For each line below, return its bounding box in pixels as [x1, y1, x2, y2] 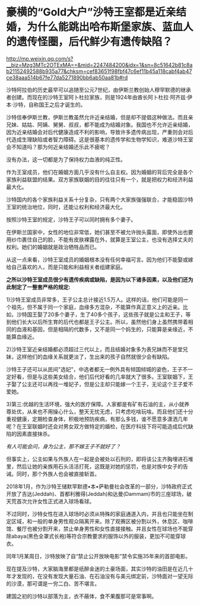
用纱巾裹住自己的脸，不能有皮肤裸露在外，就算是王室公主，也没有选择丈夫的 [6, 235, 193, 243]
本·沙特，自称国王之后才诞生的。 [6, 101, 86, 108]
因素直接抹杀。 [16, 430, 53, 437]
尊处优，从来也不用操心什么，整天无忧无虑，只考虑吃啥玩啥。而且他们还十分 [6, 407, 193, 415]
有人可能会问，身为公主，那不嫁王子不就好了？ [6, 442, 120, 450]
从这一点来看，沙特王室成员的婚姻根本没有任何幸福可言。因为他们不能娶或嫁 [6, 256, 193, 263]
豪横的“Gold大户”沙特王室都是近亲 [6, 5, 176, 19]
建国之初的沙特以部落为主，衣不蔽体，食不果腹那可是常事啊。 [6, 593, 157, 600]
